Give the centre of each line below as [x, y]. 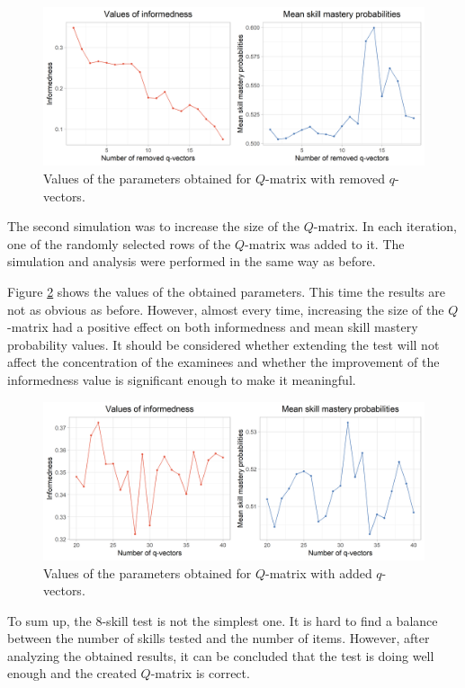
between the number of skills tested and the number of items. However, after [219, 638]
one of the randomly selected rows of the [119, 243]
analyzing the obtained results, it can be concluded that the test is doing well [221, 655]
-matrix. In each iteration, [385, 226]
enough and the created [72, 673]
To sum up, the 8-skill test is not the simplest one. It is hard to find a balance [223, 620]
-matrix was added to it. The [325, 243]
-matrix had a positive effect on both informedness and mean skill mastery [213, 327]
